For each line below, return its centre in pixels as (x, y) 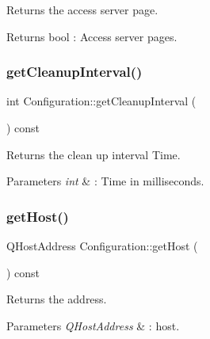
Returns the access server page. (82, 10)
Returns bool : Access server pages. (92, 36)
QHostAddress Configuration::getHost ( (102, 246)
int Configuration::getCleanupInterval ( (101, 101)
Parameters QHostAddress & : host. (93, 325)
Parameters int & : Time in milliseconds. (105, 181)
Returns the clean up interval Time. (94, 154)
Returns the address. (57, 299)
